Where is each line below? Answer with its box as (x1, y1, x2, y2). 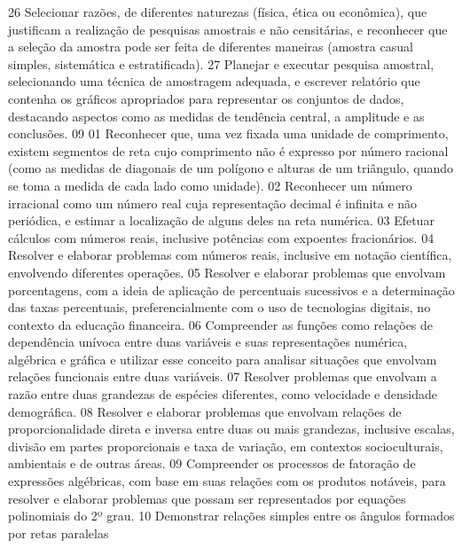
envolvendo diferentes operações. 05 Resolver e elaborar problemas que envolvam (8, 262, 446, 281)
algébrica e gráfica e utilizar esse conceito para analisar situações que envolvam (8, 349, 437, 368)
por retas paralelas (8, 523, 109, 542)
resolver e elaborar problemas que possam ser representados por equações (8, 489, 406, 507)
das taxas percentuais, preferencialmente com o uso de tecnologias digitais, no (8, 298, 431, 317)
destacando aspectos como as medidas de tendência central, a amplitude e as (8, 106, 425, 125)
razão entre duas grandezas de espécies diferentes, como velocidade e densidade (8, 385, 437, 403)
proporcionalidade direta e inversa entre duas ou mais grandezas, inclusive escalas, (8, 419, 455, 438)
